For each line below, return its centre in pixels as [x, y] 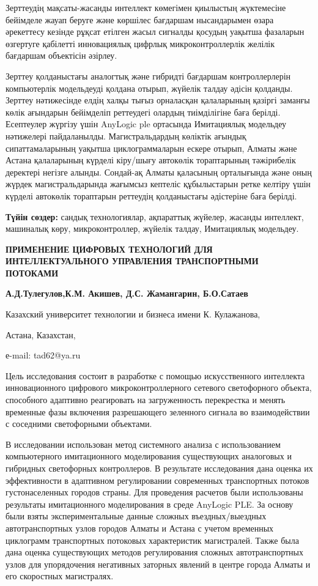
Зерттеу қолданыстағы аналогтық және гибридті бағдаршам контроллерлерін [148, 76]
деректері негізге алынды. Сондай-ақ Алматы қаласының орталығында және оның [159, 172]
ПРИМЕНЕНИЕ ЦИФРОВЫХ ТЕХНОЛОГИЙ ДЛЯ [109, 249]
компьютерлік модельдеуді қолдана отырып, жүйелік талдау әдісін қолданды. [149, 88]
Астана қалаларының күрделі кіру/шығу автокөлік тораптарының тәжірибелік [151, 160]
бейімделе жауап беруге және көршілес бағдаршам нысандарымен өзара [140, 19]
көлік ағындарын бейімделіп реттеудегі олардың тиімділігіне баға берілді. [143, 112]
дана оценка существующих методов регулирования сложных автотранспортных [154, 552]
